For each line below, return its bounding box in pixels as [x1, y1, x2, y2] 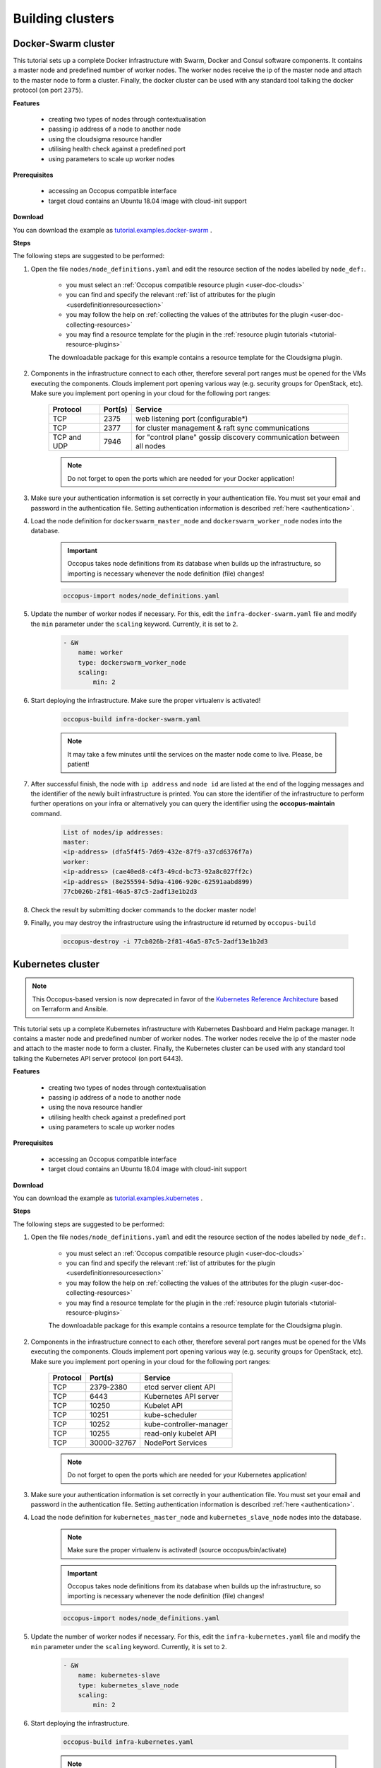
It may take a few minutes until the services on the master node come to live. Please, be [67, 750, 322, 758]
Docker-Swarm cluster [13, 37, 116, 50]
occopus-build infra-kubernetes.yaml [63, 1738, 194, 1746]
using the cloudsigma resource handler [48, 134, 162, 143]
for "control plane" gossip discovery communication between [135, 432, 340, 442]
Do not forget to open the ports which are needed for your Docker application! [67, 474, 295, 482]
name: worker [78, 649, 123, 657]
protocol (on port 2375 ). [13, 86, 83, 95]
